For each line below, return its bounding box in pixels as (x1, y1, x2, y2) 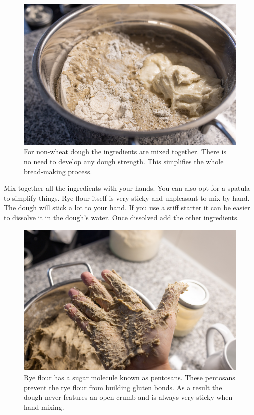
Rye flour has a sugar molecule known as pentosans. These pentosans (24, 372, 235, 382)
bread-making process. (24, 166, 92, 176)
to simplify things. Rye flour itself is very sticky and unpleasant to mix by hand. (4, 192, 250, 203)
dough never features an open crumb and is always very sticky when (24, 392, 233, 402)
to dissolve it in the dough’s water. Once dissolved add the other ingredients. (4, 212, 239, 222)
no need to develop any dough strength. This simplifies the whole (24, 156, 224, 166)
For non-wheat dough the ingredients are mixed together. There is (24, 146, 226, 157)
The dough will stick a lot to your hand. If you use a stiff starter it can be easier (4, 202, 250, 213)
